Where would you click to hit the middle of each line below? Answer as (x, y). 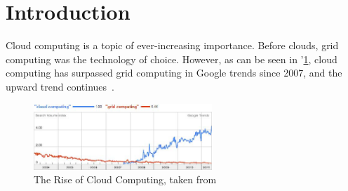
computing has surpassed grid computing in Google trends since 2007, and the (174, 73)
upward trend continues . (60, 86)
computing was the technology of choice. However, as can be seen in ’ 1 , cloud (172, 59)
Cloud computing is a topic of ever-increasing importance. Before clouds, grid (172, 45)
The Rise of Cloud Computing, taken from (125, 179)
